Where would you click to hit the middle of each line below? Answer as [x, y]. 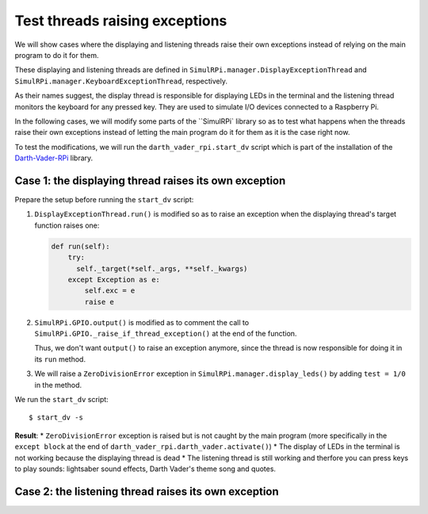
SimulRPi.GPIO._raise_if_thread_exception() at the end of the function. [166, 334]
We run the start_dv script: [61, 400]
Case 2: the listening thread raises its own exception [147, 491]
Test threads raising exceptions [121, 21]
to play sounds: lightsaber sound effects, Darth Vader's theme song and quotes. [145, 469]
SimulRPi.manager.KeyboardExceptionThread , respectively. [121, 81]
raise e [99, 302]
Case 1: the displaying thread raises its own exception [150, 180]
